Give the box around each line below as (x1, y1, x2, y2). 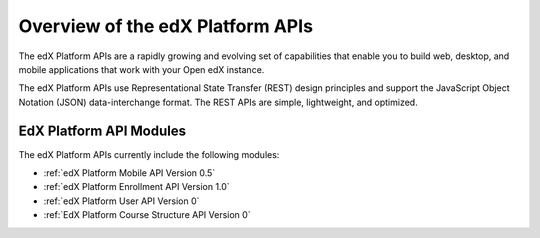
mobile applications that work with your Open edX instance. (18, 63, 265, 75)
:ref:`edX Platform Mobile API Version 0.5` (43, 167, 216, 179)
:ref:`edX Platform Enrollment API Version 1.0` (43, 181, 230, 193)
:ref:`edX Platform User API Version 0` (43, 195, 200, 207)
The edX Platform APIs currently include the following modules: (18, 148, 280, 160)
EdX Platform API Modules (18, 122, 187, 139)
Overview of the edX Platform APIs (18, 15, 314, 37)
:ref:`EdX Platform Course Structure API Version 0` (43, 209, 251, 221)
